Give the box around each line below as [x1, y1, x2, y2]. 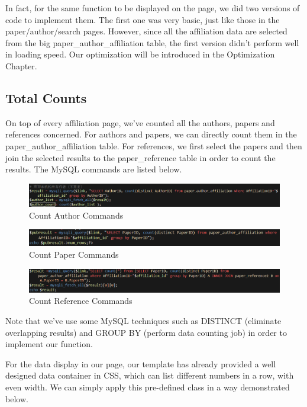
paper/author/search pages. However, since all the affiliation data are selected [5, 25, 287, 37]
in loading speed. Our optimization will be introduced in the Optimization [5, 48, 275, 60]
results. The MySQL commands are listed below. [5, 163, 182, 175]
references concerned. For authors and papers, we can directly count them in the [5, 128, 297, 140]
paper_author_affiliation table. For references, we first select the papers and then [5, 139, 302, 152]
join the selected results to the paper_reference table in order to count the [5, 151, 276, 164]
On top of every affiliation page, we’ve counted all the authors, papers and [5, 116, 275, 129]
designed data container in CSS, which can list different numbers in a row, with [5, 369, 294, 382]
